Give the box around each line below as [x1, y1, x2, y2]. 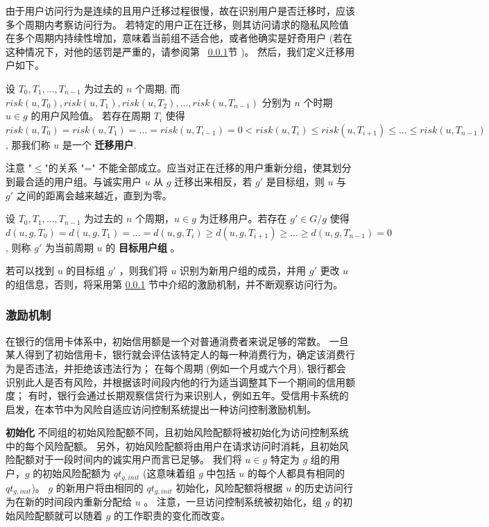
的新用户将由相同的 [55, 480, 144, 494]
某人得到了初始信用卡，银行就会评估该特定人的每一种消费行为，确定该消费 [6, 347, 345, 362]
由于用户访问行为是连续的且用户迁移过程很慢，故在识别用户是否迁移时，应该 [6, 3, 355, 17]
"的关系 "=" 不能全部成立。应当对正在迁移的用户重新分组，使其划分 [44, 160, 352, 175]
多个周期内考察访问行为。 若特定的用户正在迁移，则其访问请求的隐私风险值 [6, 17, 349, 31]
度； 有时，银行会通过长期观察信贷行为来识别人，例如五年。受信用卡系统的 [6, 388, 349, 403]
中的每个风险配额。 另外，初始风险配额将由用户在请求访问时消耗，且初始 [6, 438, 339, 453]
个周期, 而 [135, 81, 180, 95]
